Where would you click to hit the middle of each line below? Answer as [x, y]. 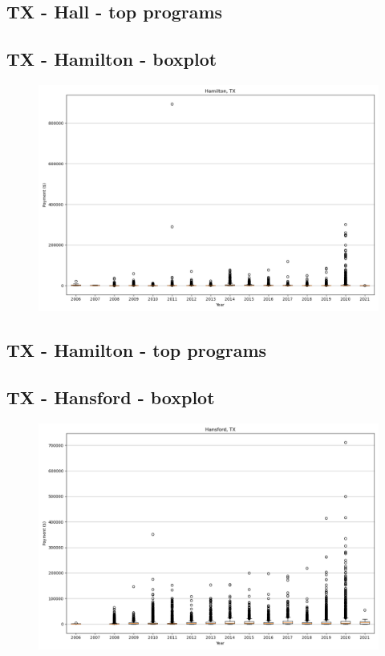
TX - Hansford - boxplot [111, 397]
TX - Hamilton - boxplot [112, 59]
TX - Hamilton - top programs [137, 350]
